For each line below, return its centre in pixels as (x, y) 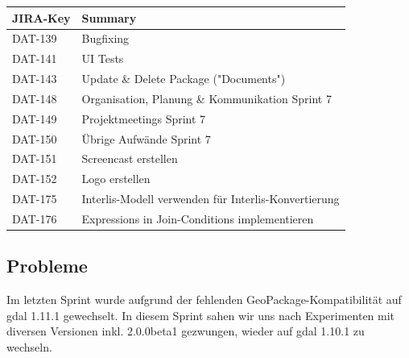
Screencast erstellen (130, 158)
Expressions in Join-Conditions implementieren (198, 218)
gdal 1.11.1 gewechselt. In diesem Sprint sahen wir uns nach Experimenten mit (201, 315)
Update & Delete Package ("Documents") (184, 79)
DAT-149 (35, 118)
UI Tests (103, 58)
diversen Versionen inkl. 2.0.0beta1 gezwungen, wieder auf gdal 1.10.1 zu (186, 331)
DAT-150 (35, 138)
